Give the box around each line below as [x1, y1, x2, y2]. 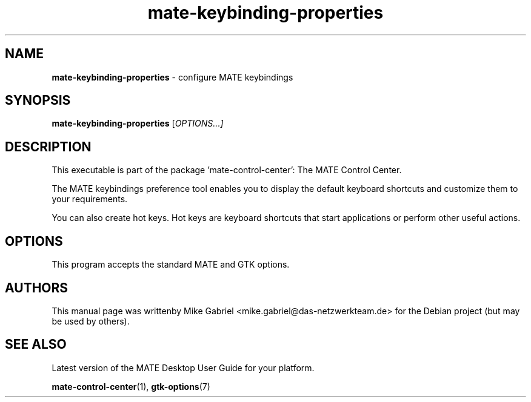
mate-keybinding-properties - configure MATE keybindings [52, 71, 293, 82]
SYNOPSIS [5, 93, 71, 108]
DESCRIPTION [5, 139, 92, 154]
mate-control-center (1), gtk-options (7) [52, 381, 210, 392]
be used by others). [52, 315, 130, 326]
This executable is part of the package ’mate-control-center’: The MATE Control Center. [52, 165, 402, 176]
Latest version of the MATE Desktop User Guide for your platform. [52, 362, 315, 373]
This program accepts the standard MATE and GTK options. [52, 259, 290, 270]
